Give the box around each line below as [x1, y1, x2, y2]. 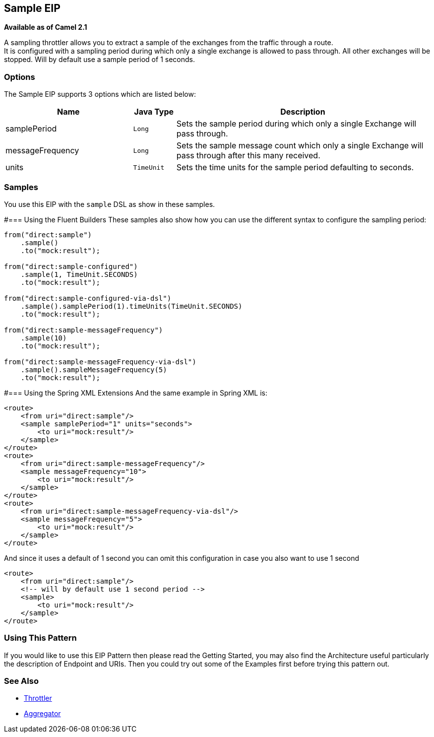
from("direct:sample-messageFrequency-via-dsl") [4, 357, 196, 366]
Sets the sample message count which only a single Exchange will [176, 140, 424, 151]
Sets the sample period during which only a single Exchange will [176, 119, 417, 129]
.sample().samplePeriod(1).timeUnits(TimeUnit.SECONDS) [20, 302, 243, 310]
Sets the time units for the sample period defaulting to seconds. [176, 162, 414, 173]
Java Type [134, 107, 174, 117]
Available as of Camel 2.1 [4, 23, 87, 32]
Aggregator [24, 709, 61, 718]
